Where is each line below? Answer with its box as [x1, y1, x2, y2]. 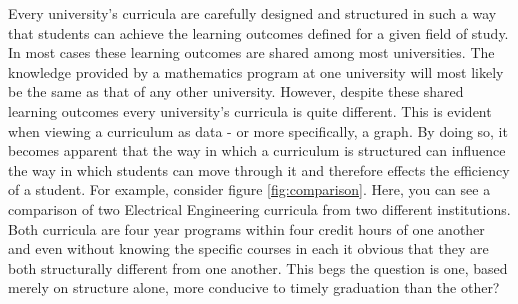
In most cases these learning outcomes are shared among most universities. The [8, 42, 495, 63]
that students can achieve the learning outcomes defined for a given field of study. [8, 22, 509, 43]
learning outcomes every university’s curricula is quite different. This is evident [8, 100, 492, 121]
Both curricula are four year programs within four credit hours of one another [8, 218, 485, 239]
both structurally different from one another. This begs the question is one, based [8, 257, 508, 278]
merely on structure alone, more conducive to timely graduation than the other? [8, 277, 500, 298]
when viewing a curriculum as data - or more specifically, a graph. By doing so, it [8, 120, 508, 141]
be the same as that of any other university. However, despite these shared [8, 81, 464, 102]
